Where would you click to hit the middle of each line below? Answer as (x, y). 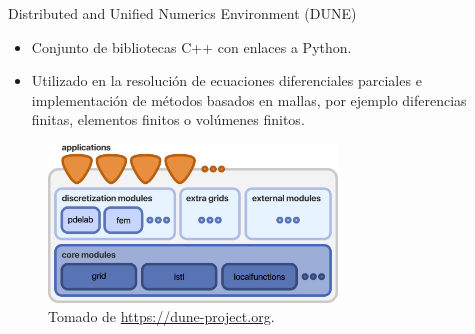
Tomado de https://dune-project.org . (161, 316)
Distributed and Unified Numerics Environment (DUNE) (182, 13)
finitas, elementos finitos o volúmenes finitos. (168, 119)
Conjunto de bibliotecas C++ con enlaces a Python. (191, 46)
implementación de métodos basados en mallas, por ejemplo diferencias (249, 99)
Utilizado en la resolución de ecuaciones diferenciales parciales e (226, 80)
